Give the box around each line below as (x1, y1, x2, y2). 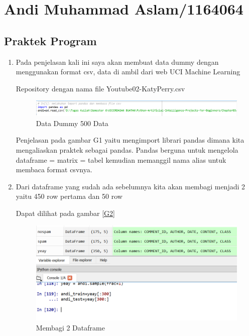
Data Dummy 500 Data (36, 118, 108, 128)
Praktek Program (4, 33, 97, 48)
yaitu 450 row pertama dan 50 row (16, 191, 122, 201)
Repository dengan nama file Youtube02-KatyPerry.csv (16, 83, 185, 93)
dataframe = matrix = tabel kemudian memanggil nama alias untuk (16, 154, 226, 165)
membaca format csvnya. (16, 164, 92, 175)
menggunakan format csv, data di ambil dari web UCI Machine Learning (16, 66, 240, 77)
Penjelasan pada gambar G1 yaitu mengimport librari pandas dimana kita (16, 135, 244, 145)
